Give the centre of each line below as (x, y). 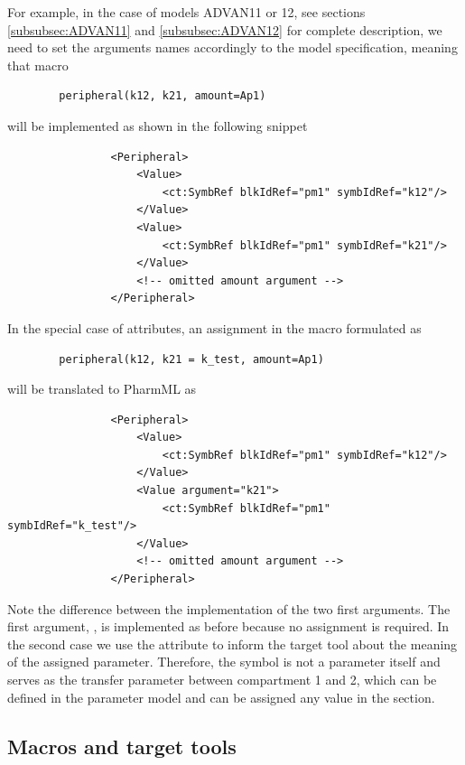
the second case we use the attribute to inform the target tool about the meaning (232, 644)
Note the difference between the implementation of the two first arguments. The (229, 608)
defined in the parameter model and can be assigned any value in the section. (221, 697)
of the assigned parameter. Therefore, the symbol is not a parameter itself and (224, 662)
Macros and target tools (122, 746)
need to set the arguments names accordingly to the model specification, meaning (232, 47)
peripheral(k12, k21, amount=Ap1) (163, 96)
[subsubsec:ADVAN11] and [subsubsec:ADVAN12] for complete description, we (225, 29)
